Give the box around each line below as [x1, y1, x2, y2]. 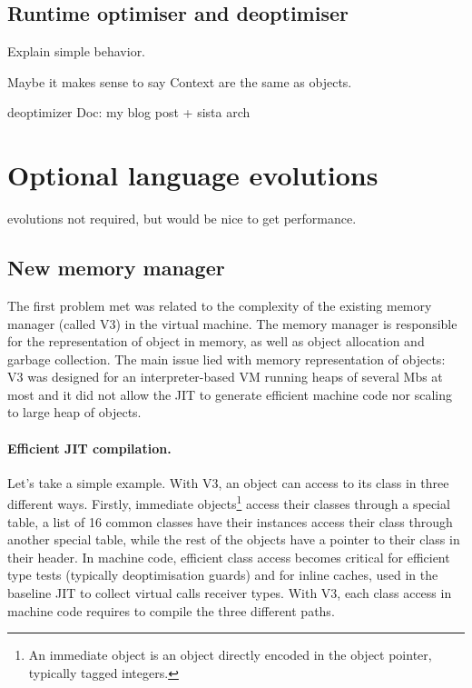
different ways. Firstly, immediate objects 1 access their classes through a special [7, 492, 450, 514]
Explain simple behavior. [7, 42, 146, 61]
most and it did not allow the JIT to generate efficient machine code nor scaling [7, 384, 452, 404]
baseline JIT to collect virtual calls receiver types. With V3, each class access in [7, 583, 452, 603]
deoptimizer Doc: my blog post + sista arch [7, 103, 251, 122]
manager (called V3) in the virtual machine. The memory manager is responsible [7, 314, 457, 333]
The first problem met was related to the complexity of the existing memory [7, 295, 432, 314]
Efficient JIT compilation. [7, 438, 172, 457]
